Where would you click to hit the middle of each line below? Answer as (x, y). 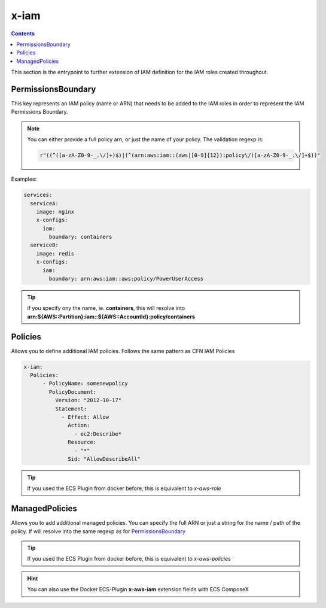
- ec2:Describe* (98, 434)
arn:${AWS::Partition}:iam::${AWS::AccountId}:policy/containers (111, 317)
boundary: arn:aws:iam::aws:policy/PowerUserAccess (126, 279)
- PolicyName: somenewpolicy (85, 384)
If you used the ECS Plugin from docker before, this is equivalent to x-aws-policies (129, 559)
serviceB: (45, 245)
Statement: (71, 409)
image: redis (55, 253)
